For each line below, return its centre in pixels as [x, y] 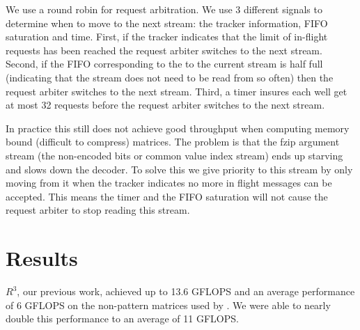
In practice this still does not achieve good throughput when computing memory [178, 128]
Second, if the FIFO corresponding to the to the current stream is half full [164, 64]
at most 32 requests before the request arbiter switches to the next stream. [165, 105]
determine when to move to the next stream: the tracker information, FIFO [167, 23]
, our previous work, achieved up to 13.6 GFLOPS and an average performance [186, 291]
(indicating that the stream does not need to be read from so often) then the [170, 77]
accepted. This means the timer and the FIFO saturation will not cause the [167, 196]
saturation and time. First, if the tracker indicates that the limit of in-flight [167, 37]
